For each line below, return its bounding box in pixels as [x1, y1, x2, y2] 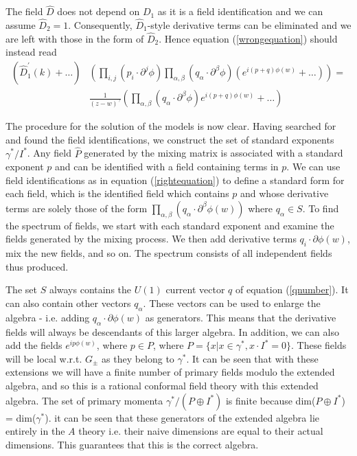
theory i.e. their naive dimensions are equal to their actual [78, 424, 323, 438]
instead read [5, 45, 57, 59]
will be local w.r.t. [5, 351, 82, 365]
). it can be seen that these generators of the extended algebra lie [45, 410, 319, 424]
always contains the [49, 282, 132, 297]
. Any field [27, 146, 71, 160]
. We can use [286, 159, 341, 174]
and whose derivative [240, 186, 329, 201]
